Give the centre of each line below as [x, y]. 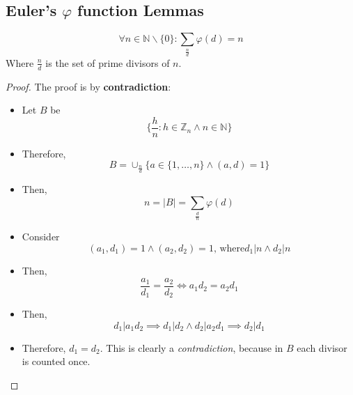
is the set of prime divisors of [108, 62]
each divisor [322, 347]
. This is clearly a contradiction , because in [191, 347]
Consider [41, 237]
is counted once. [56, 361]
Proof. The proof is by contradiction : [88, 86]
